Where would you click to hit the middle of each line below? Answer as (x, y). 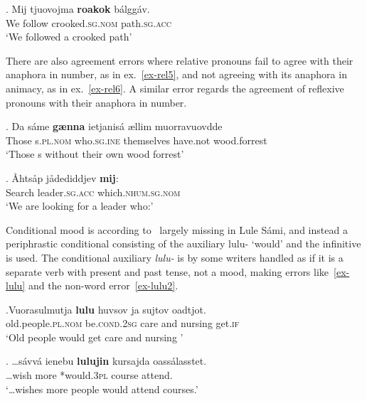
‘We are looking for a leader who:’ (80, 206)
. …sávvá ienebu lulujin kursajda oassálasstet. (106, 361)
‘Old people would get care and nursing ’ (95, 337)
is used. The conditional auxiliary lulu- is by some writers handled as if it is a (175, 257)
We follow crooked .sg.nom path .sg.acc (89, 22)
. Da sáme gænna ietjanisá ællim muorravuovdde (114, 126)
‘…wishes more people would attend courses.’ (102, 389)
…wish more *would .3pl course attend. (89, 375)
